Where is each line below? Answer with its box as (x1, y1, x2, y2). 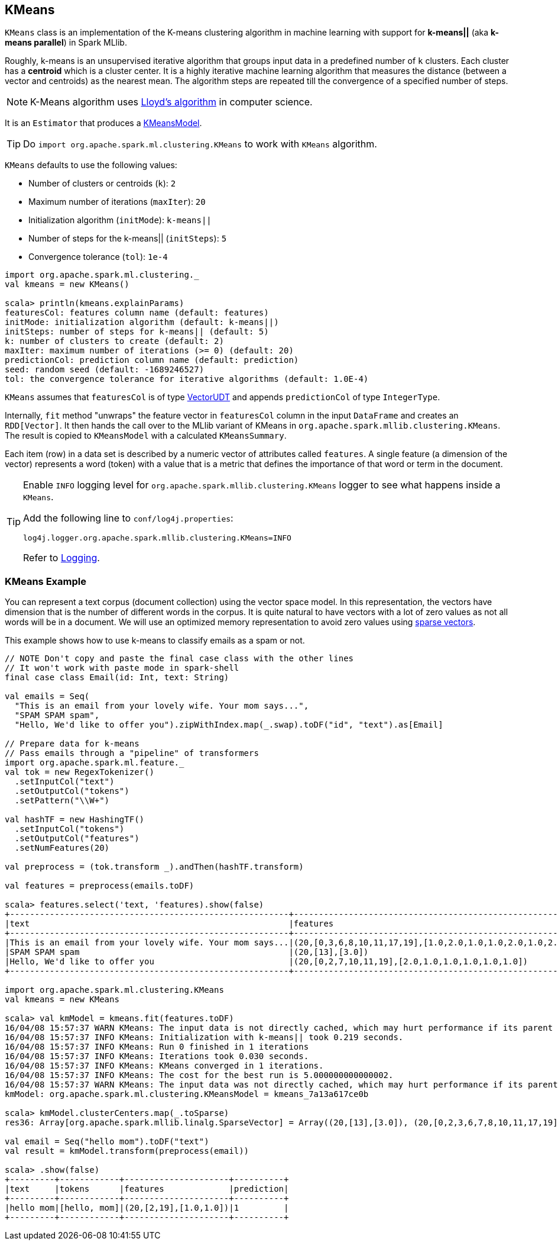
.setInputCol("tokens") (14, 824, 125, 834)
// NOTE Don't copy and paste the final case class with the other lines (5, 654, 354, 664)
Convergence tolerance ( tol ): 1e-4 (28, 252, 168, 262)
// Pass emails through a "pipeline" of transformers (5, 748, 259, 758)
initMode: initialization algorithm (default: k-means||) (5, 317, 279, 327)
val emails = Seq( (5, 691, 90, 702)
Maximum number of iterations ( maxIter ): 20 (28, 197, 206, 207)
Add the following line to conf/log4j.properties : (23, 512, 233, 525)
